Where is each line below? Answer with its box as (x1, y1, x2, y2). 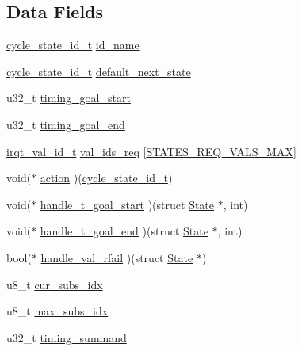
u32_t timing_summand (6, 329, 127, 345)
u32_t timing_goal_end (6, 116, 125, 132)
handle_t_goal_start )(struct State (40, 196, 215, 212)
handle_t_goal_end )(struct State (40, 223, 208, 239)
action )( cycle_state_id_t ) (40, 170, 173, 186)
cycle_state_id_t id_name (6, 36, 140, 53)
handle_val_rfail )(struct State (40, 249, 193, 265)
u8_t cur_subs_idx (6, 276, 103, 292)
